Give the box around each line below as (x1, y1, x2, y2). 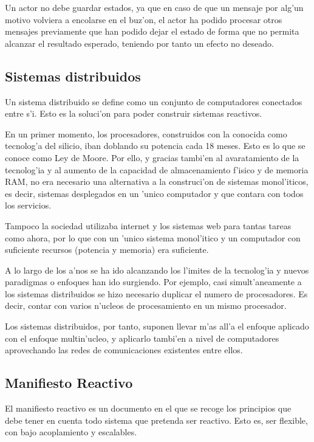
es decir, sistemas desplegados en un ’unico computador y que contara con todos (5, 187, 304, 199)
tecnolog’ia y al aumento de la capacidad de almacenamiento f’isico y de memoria (5, 163, 309, 176)
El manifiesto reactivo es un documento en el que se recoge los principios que (5, 402, 292, 415)
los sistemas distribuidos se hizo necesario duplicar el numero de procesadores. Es (5, 287, 308, 300)
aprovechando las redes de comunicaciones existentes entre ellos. (5, 344, 243, 356)
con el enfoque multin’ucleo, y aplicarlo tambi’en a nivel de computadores (5, 331, 279, 344)
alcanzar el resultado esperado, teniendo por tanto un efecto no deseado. (5, 36, 274, 49)
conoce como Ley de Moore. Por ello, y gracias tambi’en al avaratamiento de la (5, 151, 299, 164)
